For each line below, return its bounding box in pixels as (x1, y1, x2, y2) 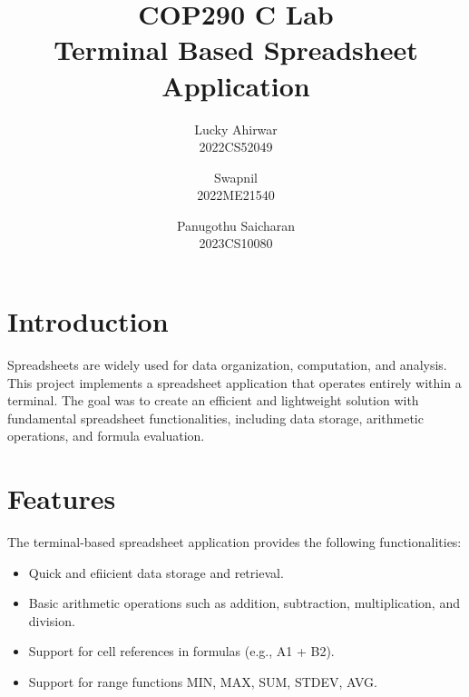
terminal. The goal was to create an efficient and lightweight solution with (7, 391, 419, 410)
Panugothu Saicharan (176, 215, 296, 234)
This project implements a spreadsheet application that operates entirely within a (7, 373, 462, 392)
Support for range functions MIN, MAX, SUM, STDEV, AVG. (28, 672, 377, 692)
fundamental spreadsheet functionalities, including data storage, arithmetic (7, 408, 424, 427)
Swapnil (214, 167, 258, 186)
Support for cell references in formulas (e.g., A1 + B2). (28, 642, 335, 661)
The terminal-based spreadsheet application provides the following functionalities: (7, 533, 462, 552)
